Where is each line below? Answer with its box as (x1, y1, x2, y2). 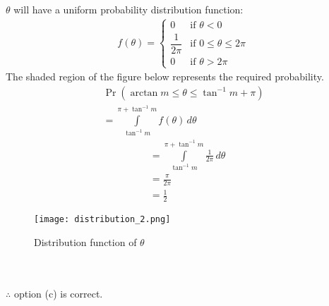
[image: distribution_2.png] (34, 214, 171, 225)
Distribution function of (34, 234, 137, 249)
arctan (130, 87, 158, 98)
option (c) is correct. (13, 286, 103, 300)
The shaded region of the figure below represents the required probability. (6, 69, 324, 84)
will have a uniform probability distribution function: (13, 2, 244, 16)
